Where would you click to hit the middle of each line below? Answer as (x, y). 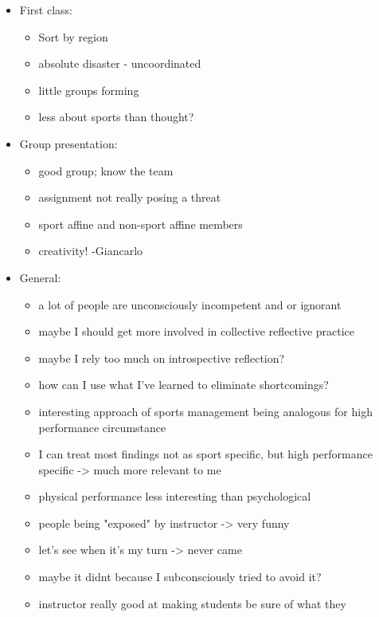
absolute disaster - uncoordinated (120, 63)
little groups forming (89, 90)
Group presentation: (68, 143)
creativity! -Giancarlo (91, 251)
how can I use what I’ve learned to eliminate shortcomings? (184, 385)
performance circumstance (102, 427)
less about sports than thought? (116, 117)
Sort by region (73, 36)
